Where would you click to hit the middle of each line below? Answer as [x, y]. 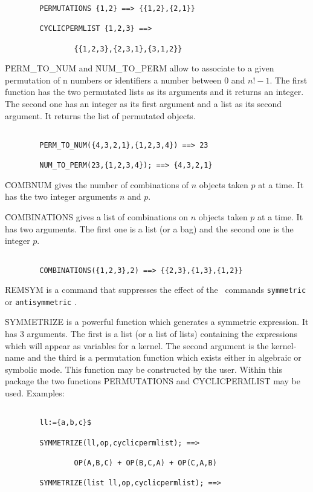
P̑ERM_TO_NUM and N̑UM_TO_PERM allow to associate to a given [140, 68]
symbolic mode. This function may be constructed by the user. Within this [144, 369]
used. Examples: [35, 393]
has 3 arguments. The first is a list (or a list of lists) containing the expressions [151, 334]
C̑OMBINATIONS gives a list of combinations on [96, 217]
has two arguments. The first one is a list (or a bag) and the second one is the [149, 228]
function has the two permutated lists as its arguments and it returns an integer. [154, 92]
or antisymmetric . [41, 301]
